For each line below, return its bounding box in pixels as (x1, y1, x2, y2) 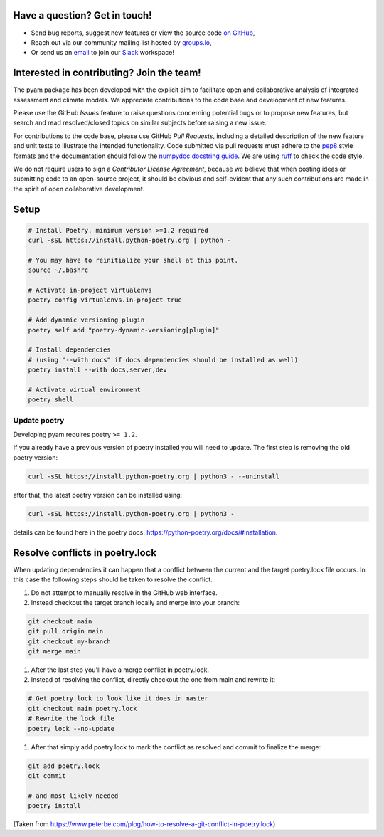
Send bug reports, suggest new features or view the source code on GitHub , (31, 28, 255, 37)
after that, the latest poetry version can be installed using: (13, 490, 183, 499)
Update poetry (13, 415, 65, 425)
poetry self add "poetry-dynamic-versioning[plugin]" (28, 326, 220, 334)
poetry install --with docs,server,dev (28, 366, 167, 374)
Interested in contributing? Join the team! (13, 67, 202, 79)
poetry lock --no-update (28, 725, 115, 732)
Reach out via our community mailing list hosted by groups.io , (31, 38, 213, 46)
